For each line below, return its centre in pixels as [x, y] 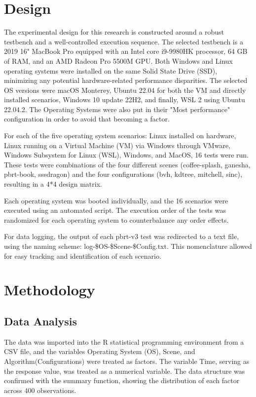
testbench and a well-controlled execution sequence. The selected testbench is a [124, 41]
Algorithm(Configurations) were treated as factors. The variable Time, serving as [127, 361]
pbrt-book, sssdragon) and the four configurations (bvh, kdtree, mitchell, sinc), [123, 174]
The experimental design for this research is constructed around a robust [114, 32]
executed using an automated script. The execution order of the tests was [115, 210]
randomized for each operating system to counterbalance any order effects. [116, 219]
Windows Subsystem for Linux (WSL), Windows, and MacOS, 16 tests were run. [127, 155]
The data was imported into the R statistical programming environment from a [124, 341]
